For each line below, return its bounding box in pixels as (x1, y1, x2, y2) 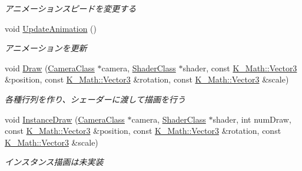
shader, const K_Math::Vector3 (182, 61, 297, 74)
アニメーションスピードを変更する (5, 2, 137, 14)
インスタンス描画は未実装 (5, 156, 104, 168)
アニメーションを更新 (5, 42, 87, 54)
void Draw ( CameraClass (5, 61, 95, 74)
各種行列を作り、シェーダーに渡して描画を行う (5, 93, 186, 105)
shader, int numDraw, (213, 113, 291, 125)
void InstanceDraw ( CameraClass (5, 113, 125, 125)
